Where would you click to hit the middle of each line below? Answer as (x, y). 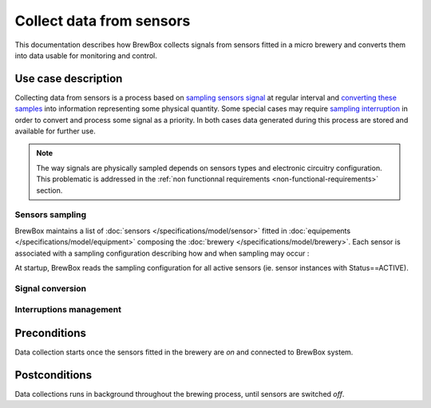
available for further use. (55, 131)
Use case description (69, 79)
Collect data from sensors (103, 21)
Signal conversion (51, 288)
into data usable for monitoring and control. (86, 55)
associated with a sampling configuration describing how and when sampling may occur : (162, 253)
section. (49, 190)
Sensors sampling (51, 215)
